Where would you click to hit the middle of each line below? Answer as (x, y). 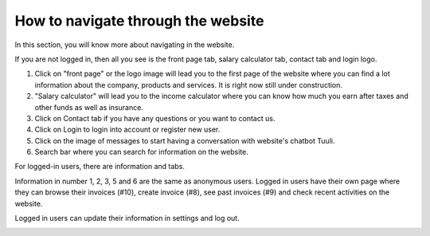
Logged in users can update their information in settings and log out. (127, 218)
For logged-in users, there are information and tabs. (100, 167)
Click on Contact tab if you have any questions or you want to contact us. (155, 118)
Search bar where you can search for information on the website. (141, 152)
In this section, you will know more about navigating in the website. (125, 45)
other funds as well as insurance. (89, 107)
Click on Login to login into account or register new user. (127, 130)
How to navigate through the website (139, 21)
